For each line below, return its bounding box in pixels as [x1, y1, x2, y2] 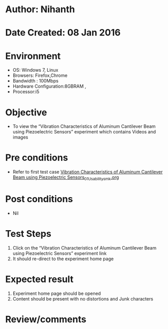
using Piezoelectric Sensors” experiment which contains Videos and [12, 129, 156, 135]
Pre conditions [5, 152, 68, 163]
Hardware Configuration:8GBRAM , [12, 83, 87, 90]
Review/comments [5, 313, 87, 325]
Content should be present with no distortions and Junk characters [12, 295, 154, 301]
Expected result [5, 273, 74, 285]
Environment [5, 50, 61, 62]
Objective [5, 106, 47, 118]
